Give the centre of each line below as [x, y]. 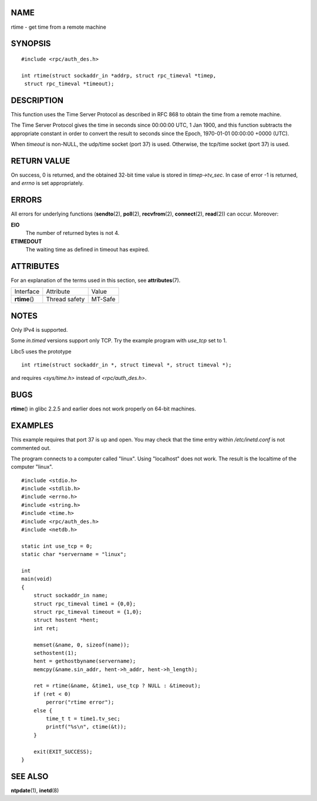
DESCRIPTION [37, 100]
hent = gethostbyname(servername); [85, 661]
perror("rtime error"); [80, 702]
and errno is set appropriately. [48, 183]
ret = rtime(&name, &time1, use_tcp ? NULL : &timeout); [117, 686]
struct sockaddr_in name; [71, 595]
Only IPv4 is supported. [39, 329]
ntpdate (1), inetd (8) [35, 790]
